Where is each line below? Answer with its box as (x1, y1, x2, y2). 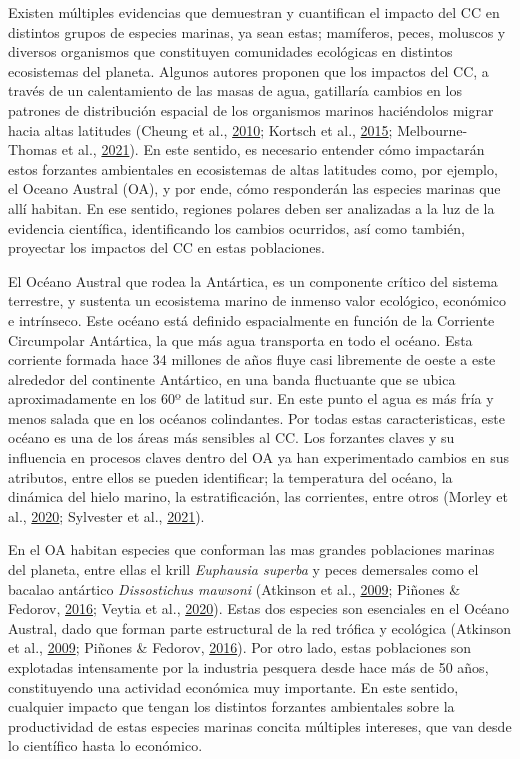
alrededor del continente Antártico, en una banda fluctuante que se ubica (8, 368, 456, 389)
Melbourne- (397, 119, 468, 140)
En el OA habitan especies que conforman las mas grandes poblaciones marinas (8, 539, 495, 560)
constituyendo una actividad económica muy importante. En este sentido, (8, 676, 459, 697)
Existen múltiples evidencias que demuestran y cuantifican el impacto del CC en (8, 2, 500, 22)
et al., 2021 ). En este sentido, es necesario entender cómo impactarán (61, 139, 485, 160)
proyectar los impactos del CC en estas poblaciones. (8, 237, 325, 258)
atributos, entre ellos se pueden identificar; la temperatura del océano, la (8, 466, 453, 487)
